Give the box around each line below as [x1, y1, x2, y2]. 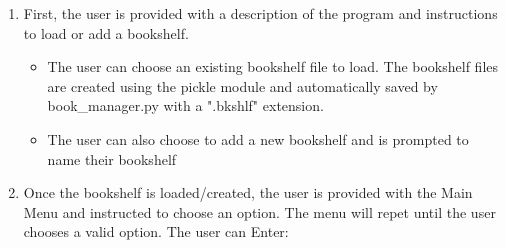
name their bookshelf [47, 148, 177, 169]
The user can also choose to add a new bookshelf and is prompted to [47, 128, 469, 149]
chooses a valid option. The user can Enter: [23, 221, 289, 242]
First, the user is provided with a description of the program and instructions [23, 3, 498, 23]
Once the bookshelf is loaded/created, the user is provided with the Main [23, 182, 473, 203]
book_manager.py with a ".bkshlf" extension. [47, 95, 324, 116]
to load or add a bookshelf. [23, 22, 189, 43]
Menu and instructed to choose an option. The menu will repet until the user [23, 201, 496, 222]
